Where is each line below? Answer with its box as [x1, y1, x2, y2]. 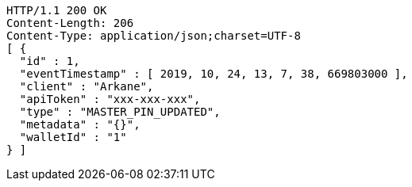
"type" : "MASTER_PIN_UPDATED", [19, 105, 221, 118]
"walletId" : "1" [19, 131, 127, 143]
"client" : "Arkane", [19, 80, 154, 93]
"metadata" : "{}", [19, 118, 141, 131]
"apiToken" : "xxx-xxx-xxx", [19, 93, 201, 105]
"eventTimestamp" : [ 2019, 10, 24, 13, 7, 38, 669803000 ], [19, 67, 408, 80]
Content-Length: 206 [6, 17, 134, 29]
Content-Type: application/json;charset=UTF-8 [6, 29, 301, 42]
